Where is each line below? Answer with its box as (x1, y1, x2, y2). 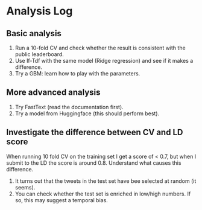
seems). (14, 183, 36, 191)
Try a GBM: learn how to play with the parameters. (14, 70, 140, 77)
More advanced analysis (6, 87, 101, 98)
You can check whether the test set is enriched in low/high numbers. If (14, 190, 191, 197)
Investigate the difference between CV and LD (6, 127, 183, 138)
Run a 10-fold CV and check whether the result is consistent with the (14, 44, 186, 51)
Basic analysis (6, 28, 62, 39)
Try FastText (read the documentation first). (14, 103, 124, 110)
